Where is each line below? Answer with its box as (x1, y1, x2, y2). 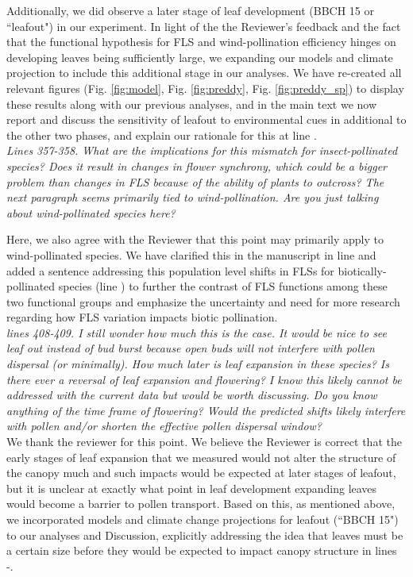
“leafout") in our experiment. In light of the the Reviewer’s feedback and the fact (6, 17, 401, 34)
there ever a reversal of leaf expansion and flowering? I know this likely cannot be (6, 371, 402, 387)
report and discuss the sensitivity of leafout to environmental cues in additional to (6, 111, 407, 128)
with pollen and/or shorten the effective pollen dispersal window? (6, 417, 322, 434)
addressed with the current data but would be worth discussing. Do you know (6, 387, 377, 403)
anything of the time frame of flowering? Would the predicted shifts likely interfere (6, 402, 406, 418)
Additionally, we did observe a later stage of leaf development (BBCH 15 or (6, 2, 375, 18)
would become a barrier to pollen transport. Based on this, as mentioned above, (6, 495, 396, 512)
